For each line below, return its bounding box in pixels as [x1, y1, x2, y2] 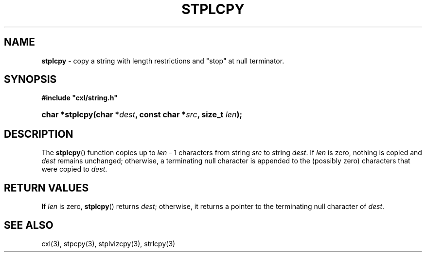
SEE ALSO [4, 219, 53, 231]
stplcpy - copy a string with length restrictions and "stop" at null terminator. [41, 56, 284, 65]
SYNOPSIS [4, 73, 57, 86]
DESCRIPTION [4, 128, 73, 140]
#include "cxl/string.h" [41, 94, 118, 102]
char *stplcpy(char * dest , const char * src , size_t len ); [41, 110, 243, 120]
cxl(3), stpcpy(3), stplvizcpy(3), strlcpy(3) [41, 239, 176, 248]
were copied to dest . [41, 165, 107, 174]
